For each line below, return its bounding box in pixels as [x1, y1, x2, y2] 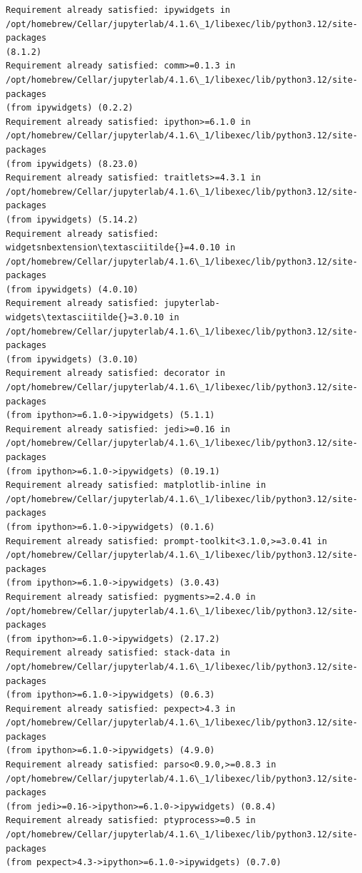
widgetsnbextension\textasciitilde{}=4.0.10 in [6, 242, 236, 253]
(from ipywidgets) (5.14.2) [6, 214, 139, 225]
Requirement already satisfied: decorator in [6, 368, 225, 379]
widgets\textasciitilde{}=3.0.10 [6, 312, 164, 323]
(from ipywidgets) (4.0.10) [6, 284, 139, 295]
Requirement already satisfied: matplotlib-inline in [6, 480, 267, 491]
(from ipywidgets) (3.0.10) [6, 354, 139, 364]
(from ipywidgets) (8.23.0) [6, 158, 139, 169]
